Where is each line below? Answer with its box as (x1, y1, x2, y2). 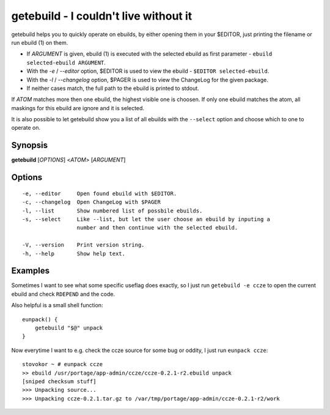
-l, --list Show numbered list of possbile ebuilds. (22, 207, 203, 214)
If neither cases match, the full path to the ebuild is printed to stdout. (26, 84, 200, 92)
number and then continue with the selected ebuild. (76, 224, 238, 231)
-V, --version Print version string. (22, 242, 145, 249)
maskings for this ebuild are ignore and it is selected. (11, 104, 145, 111)
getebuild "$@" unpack (34, 324, 103, 331)
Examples (11, 266, 50, 276)
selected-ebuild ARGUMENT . (26, 59, 106, 66)
